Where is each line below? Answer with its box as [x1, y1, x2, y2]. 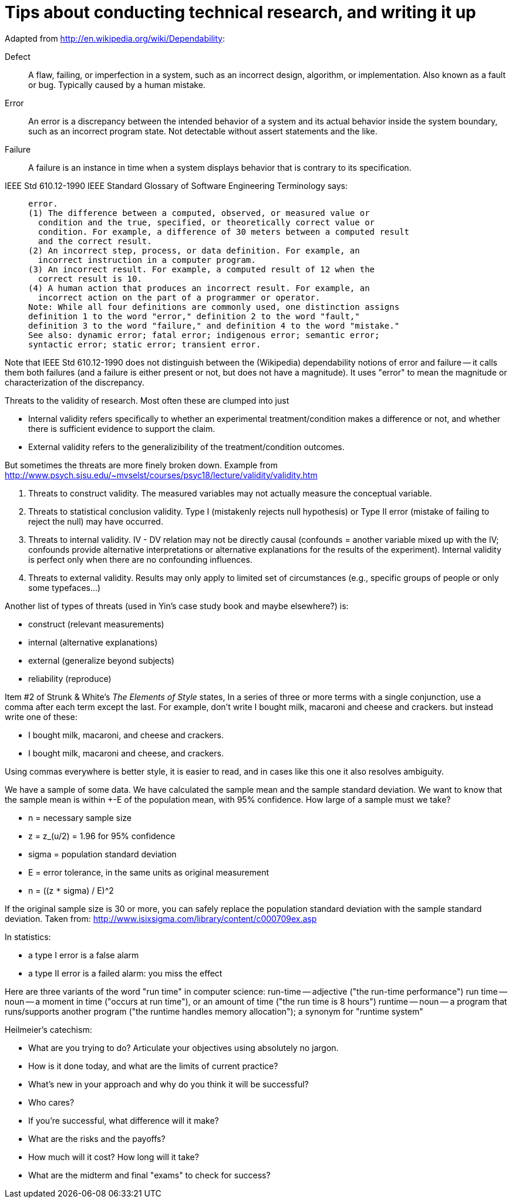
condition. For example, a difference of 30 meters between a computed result [38, 227, 410, 236]
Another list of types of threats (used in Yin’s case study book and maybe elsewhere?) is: [5, 600, 349, 611]
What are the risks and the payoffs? [28, 1133, 166, 1144]
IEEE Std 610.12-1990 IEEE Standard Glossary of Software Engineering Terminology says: [5, 180, 348, 191]
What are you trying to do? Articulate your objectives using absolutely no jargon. [28, 1042, 339, 1053]
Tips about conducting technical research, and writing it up [5, 2, 476, 22]
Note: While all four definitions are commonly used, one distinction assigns [28, 302, 400, 312]
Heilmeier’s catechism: [5, 1024, 92, 1035]
